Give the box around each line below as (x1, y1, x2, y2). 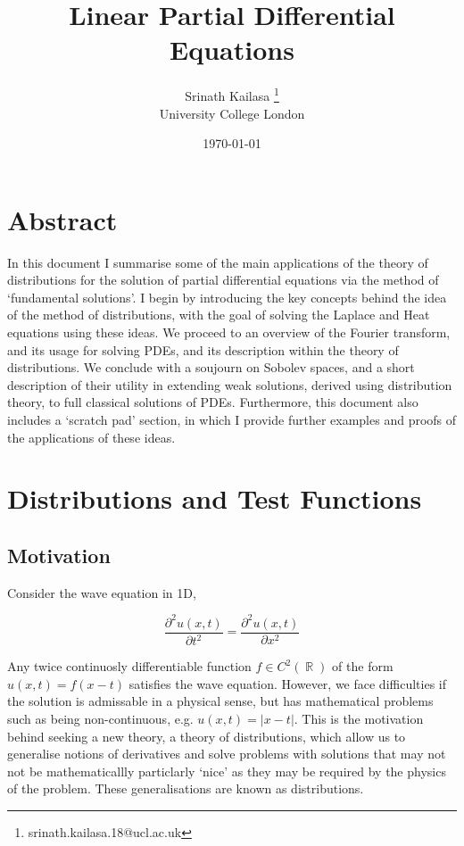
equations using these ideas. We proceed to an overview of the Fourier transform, (7, 323, 451, 342)
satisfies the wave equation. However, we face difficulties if (128, 674, 446, 693)
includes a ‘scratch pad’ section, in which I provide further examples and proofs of (7, 411, 457, 429)
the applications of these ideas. (7, 427, 176, 446)
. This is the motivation (294, 709, 424, 728)
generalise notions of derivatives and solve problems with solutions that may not (7, 744, 446, 763)
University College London (159, 104, 305, 122)
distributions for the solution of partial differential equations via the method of (7, 270, 439, 289)
